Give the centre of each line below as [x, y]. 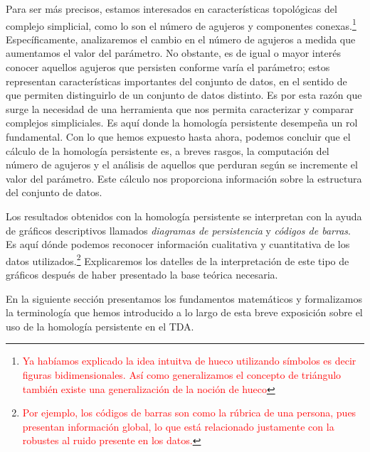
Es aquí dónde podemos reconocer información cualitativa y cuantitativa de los [178, 244]
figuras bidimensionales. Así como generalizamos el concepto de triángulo [182, 374]
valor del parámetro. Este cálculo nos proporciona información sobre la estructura [184, 178]
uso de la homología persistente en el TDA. [100, 326]
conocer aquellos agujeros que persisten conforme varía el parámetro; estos [168, 67]
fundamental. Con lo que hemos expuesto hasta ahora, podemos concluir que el [178, 136]
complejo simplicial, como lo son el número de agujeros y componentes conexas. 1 [181, 24]
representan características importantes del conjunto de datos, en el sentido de [176, 81]
